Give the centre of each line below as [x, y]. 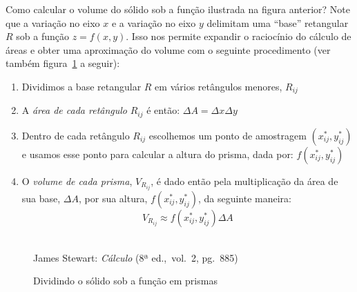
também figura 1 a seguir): [63, 63]
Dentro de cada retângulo [76, 135]
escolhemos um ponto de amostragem [228, 135]
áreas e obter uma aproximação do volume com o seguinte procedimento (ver [168, 49]
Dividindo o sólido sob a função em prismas [125, 281]
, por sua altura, [113, 198]
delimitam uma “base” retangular [278, 22]
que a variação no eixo [53, 22]
